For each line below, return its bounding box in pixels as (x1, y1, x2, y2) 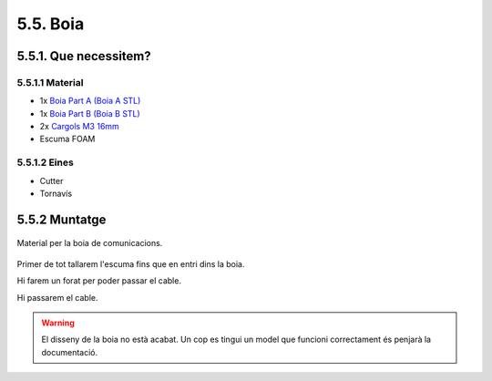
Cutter (39, 175, 64, 186)
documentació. (41, 346, 98, 357)
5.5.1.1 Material (16, 76, 84, 88)
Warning (41, 317, 75, 328)
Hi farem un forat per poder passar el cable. (16, 275, 182, 286)
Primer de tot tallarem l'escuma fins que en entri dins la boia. (16, 258, 245, 269)
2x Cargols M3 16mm (39, 121, 120, 132)
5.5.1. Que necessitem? (16, 48, 151, 64)
